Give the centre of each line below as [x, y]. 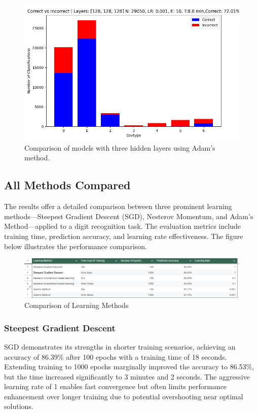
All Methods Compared [67, 185]
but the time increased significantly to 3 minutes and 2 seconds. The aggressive [127, 376]
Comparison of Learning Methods [77, 305]
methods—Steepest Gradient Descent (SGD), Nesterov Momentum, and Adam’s [129, 216]
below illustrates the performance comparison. [76, 246]
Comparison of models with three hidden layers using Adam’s [120, 147]
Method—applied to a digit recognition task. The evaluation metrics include [122, 226]
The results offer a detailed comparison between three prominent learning [118, 206]
